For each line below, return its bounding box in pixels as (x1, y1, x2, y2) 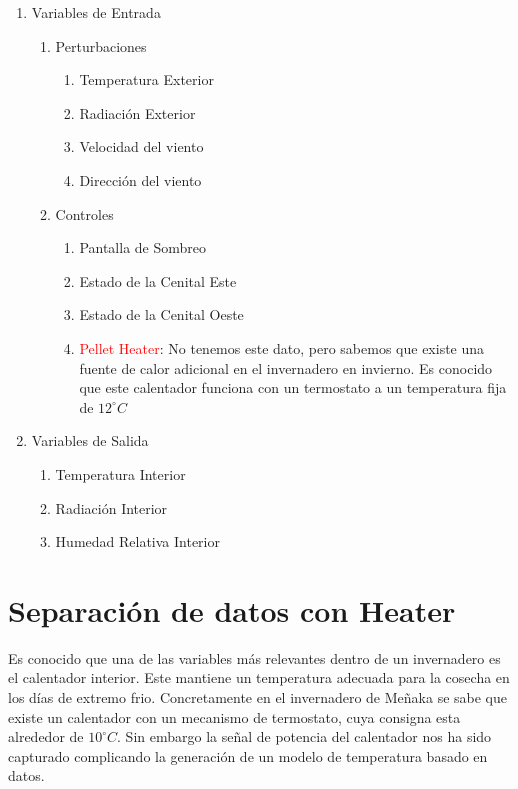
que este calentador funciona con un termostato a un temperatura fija (79, 377, 507, 398)
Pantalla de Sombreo (79, 237, 207, 258)
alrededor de (8, 726, 84, 747)
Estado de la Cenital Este (79, 270, 237, 291)
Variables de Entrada (31, 2, 161, 22)
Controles (55, 203, 114, 224)
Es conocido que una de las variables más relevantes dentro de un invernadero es (8, 647, 501, 668)
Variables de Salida (31, 430, 149, 451)
